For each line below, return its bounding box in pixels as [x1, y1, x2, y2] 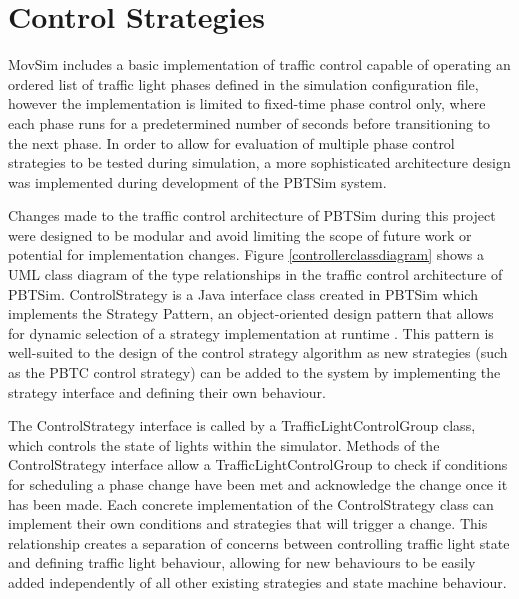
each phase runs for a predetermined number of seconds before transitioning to [8, 112, 491, 133]
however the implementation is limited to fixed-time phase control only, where [8, 93, 486, 114]
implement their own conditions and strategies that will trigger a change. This [8, 513, 488, 534]
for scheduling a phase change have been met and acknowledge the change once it [8, 474, 508, 494]
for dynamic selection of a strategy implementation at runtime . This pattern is [8, 322, 494, 343]
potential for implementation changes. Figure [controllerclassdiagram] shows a [8, 244, 485, 265]
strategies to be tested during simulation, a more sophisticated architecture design [8, 152, 511, 173]
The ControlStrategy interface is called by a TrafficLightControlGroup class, [8, 415, 476, 436]
